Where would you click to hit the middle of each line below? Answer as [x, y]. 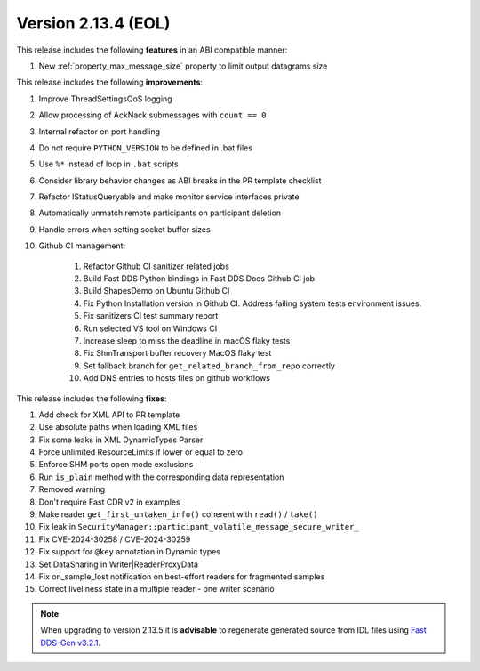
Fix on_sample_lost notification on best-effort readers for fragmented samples [182, 577]
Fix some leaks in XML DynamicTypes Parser [121, 440]
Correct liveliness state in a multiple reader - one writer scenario [156, 589]
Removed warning [72, 489]
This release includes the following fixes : [92, 398]
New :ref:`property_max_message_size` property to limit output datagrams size [183, 66]
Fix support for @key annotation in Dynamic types [130, 552]
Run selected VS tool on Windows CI [150, 328]
